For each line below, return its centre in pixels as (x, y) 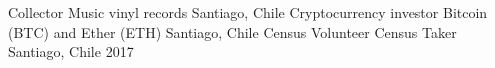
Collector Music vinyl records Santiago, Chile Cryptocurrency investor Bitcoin (248, 12)
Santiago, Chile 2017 (71, 51)
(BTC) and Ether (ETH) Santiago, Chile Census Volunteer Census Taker (232, 31)
